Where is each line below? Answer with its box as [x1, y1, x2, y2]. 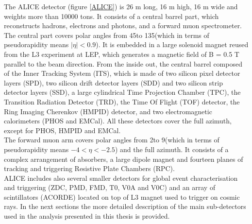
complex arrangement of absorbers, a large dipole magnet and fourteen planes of [4, 154, 243, 164]
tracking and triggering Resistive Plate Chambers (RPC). [4, 163, 175, 173]
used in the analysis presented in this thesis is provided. [4, 211, 170, 221]
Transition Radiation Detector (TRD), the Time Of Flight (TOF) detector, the [4, 96, 240, 106]
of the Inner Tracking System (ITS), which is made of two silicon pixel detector [4, 68, 240, 78]
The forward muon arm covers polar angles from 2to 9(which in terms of [4, 135, 219, 145]
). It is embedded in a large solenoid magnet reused [96, 39, 249, 50]
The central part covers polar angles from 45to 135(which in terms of [4, 30, 209, 40]
